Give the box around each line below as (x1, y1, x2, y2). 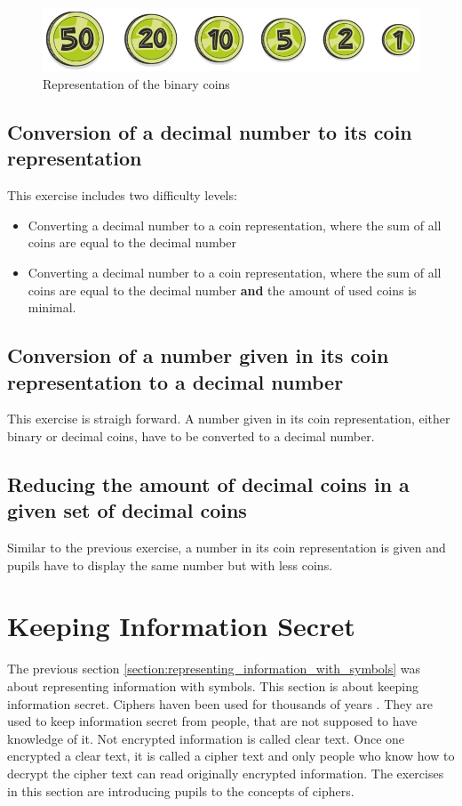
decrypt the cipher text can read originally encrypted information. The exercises (7, 763, 444, 782)
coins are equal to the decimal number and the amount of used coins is (28, 280, 417, 299)
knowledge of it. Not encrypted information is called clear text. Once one (7, 729, 405, 747)
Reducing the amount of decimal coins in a (7, 470, 410, 497)
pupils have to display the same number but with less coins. (7, 555, 333, 574)
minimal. (28, 298, 76, 317)
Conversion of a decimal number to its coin (7, 117, 412, 145)
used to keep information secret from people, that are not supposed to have (7, 712, 418, 730)
